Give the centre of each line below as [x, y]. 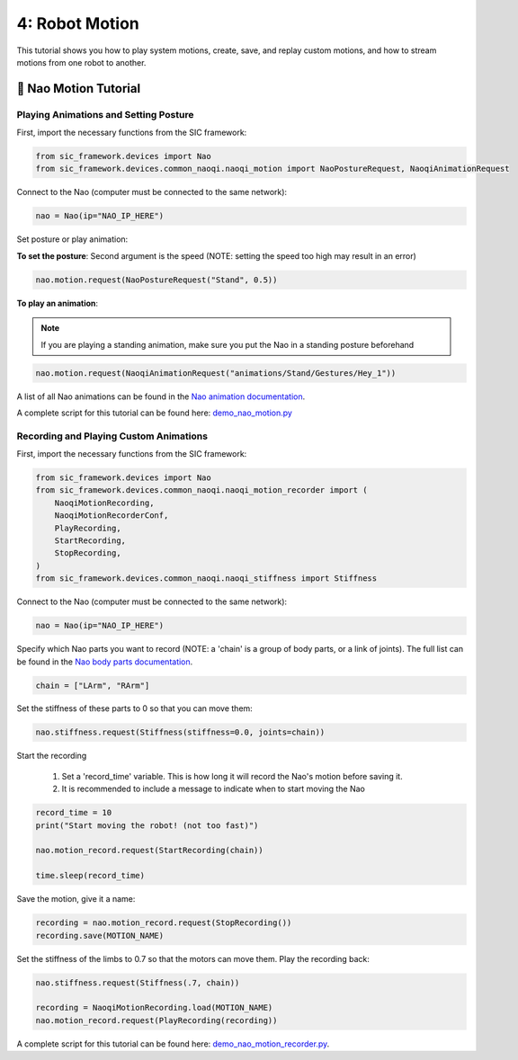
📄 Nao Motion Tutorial [79, 89]
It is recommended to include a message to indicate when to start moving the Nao [214, 789]
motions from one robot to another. [81, 62]
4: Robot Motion [78, 23]
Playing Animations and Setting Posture [105, 114]
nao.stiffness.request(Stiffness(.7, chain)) [138, 983]
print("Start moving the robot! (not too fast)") [147, 825]
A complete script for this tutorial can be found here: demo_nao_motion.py [154, 413]
